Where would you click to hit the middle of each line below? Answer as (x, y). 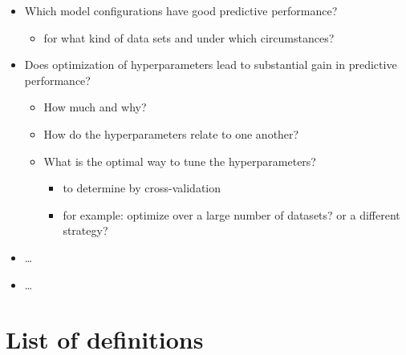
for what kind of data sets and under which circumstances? (189, 37)
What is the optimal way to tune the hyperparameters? (180, 161)
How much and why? (95, 107)
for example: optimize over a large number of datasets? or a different (231, 214)
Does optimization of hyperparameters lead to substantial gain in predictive (211, 65)
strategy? (85, 230)
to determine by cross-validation (142, 188)
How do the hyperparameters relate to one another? (171, 133)
